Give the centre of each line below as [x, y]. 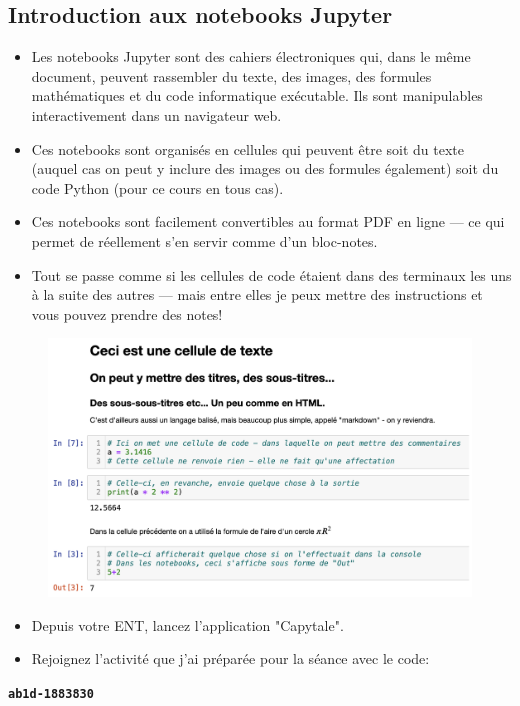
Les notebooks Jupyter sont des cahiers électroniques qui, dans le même [251, 56]
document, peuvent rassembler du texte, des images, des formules [231, 75]
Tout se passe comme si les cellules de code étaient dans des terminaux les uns [271, 274]
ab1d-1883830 [51, 693]
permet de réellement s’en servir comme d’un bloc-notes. [204, 240]
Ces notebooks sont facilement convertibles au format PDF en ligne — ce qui [268, 221]
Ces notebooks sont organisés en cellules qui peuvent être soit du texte [248, 148]
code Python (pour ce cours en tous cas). [157, 187]
